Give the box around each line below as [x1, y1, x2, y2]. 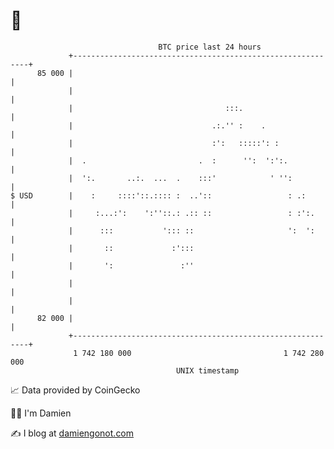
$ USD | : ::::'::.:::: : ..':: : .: [10, 190, 307, 201]
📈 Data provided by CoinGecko [10, 384, 141, 396]
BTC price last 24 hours [158, 42, 262, 52]
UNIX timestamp [175, 365, 240, 376]
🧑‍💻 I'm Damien [10, 407, 72, 419]
